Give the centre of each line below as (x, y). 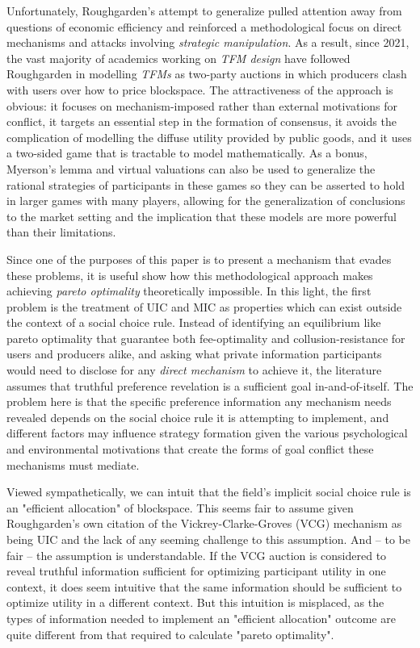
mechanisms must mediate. (73, 464)
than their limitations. (61, 232)
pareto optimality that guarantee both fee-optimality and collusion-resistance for (206, 338)
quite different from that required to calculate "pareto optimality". (170, 634)
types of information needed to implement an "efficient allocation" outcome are (201, 618)
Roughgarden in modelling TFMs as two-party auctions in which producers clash (207, 74)
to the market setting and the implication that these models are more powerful (202, 216)
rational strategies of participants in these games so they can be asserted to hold (206, 184)
